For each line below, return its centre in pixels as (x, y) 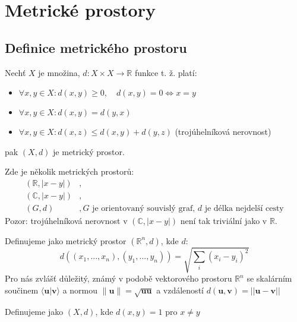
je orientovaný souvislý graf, (144, 209)
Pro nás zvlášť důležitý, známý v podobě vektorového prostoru (119, 278)
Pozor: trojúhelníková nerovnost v (66, 221)
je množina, (59, 72)
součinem (22, 290)
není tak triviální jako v (224, 221)
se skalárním (269, 278)
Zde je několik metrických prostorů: (69, 171)
